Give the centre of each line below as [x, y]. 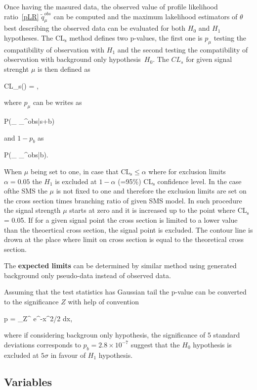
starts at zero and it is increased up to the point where [152, 210]
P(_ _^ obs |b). [26, 155]
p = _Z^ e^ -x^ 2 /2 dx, [38, 318]
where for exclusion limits [187, 171]
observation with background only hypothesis [72, 59]
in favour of [68, 355]
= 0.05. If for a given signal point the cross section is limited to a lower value [121, 219]
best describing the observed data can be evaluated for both [95, 28]
